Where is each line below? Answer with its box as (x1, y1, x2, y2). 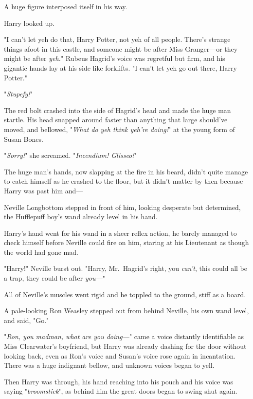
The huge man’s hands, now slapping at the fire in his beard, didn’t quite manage (4, 166, 248, 176)
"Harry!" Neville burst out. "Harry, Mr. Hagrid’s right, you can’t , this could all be (4, 263, 247, 273)
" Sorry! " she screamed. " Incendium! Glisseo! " (4, 150, 137, 160)
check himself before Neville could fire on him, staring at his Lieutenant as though (4, 237, 249, 247)
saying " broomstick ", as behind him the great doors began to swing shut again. (4, 386, 237, 396)
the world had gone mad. (4, 247, 78, 257)
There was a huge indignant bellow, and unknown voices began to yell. (4, 360, 215, 370)
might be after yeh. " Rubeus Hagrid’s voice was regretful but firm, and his (4, 53, 225, 63)
